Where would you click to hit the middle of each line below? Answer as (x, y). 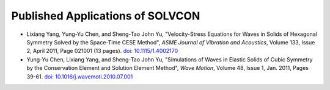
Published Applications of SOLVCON (106, 16)
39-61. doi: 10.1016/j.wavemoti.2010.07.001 (80, 77)
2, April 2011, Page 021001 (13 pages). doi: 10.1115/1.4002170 (102, 51)
